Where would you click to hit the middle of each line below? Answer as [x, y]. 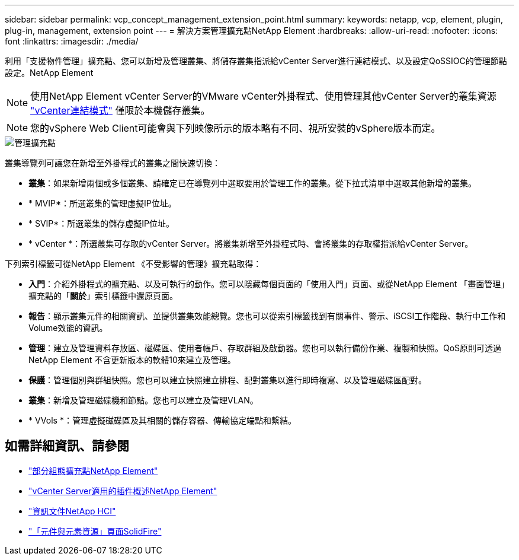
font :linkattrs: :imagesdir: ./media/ [72, 41]
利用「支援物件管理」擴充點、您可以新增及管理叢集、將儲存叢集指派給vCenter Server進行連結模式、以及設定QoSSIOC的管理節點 [256, 61]
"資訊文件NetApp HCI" [72, 511]
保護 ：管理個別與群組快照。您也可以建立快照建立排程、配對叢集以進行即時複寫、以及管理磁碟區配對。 [228, 380]
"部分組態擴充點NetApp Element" [93, 470]
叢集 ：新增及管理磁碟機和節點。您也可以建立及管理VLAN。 [143, 400]
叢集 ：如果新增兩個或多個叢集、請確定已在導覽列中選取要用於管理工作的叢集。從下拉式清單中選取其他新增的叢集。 [252, 183]
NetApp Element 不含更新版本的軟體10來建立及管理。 [132, 360]
